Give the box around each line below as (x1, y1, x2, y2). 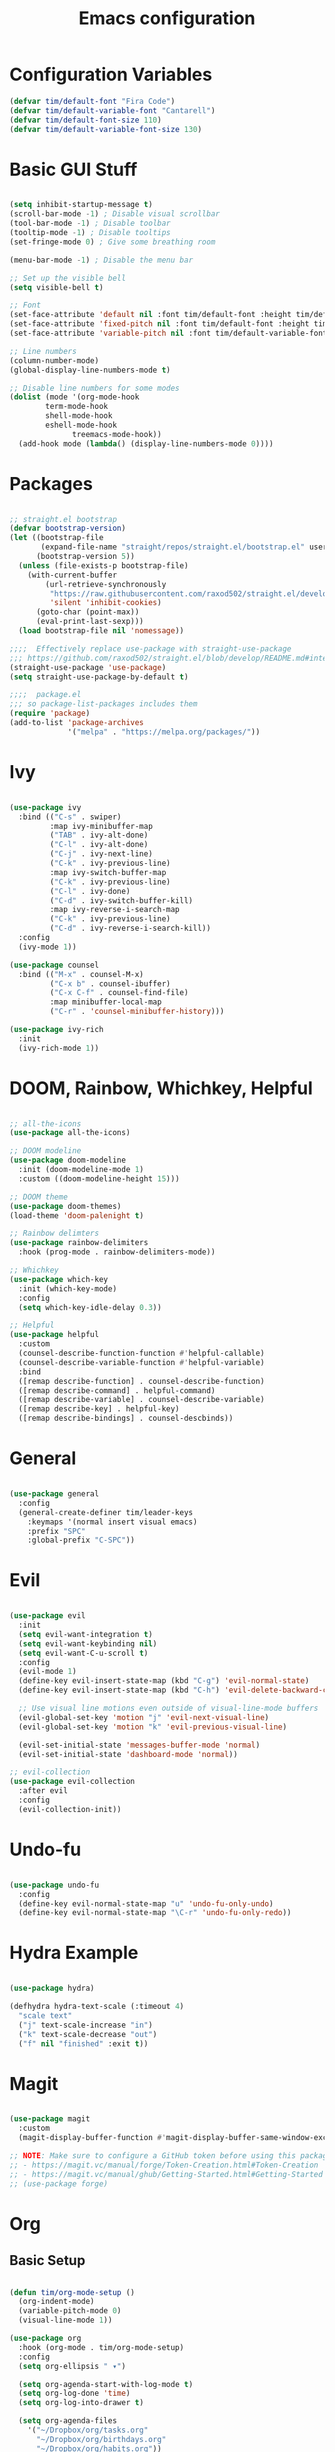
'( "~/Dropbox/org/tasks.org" (27, 2425, 149, 2435)
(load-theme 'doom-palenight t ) (9, 1210, 144, 1221)
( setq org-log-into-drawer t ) (18, 2398, 144, 2408)
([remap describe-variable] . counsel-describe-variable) (18, 1395, 266, 1405)
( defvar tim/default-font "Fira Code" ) (9, 96, 176, 106)
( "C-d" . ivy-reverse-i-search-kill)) (49, 923, 212, 934)
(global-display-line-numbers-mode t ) (9, 365, 171, 375)
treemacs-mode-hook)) (72, 429, 162, 439)
